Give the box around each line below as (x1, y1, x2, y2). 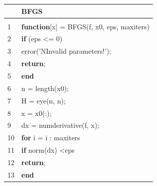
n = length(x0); (21, 83, 69, 93)
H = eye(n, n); (21, 95, 66, 105)
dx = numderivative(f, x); (21, 120, 99, 130)
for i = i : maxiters (21, 132, 80, 143)
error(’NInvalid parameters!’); (21, 46, 111, 56)
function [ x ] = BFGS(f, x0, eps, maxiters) (21, 21, 150, 31)
